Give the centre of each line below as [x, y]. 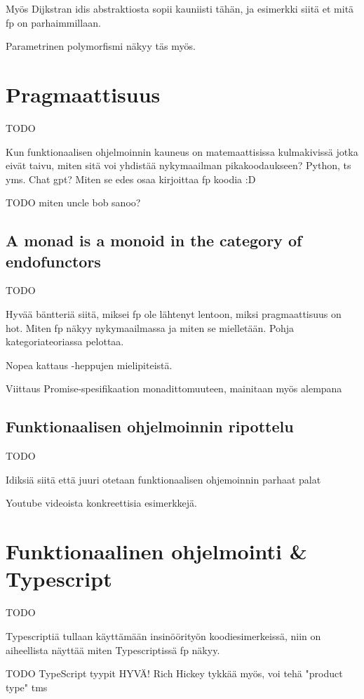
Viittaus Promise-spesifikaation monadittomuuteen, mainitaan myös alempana [174, 388]
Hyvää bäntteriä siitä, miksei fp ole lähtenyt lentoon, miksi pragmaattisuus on [174, 314]
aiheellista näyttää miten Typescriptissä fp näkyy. [113, 650]
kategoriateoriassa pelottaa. [65, 341]
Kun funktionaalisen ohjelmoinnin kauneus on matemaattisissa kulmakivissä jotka [182, 151]
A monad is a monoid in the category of [154, 240]
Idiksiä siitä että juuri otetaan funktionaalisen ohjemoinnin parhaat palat [163, 479]
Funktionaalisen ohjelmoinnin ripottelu [150, 426]
